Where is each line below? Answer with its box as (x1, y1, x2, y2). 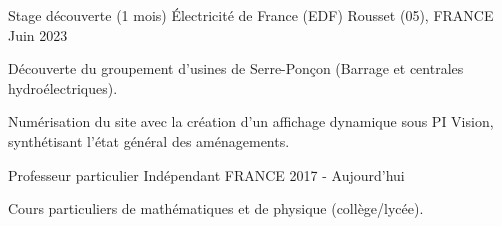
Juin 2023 (8, 24, 68, 45)
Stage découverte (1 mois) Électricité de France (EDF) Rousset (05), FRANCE (8, 5, 494, 25)
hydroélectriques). (8, 77, 118, 98)
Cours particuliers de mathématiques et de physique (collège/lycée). (8, 198, 424, 219)
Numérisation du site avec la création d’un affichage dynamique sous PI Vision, (8, 111, 494, 132)
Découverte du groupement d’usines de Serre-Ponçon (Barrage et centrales (8, 58, 464, 79)
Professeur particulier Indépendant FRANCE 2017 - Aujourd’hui (8, 164, 405, 185)
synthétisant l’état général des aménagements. (8, 130, 290, 151)
